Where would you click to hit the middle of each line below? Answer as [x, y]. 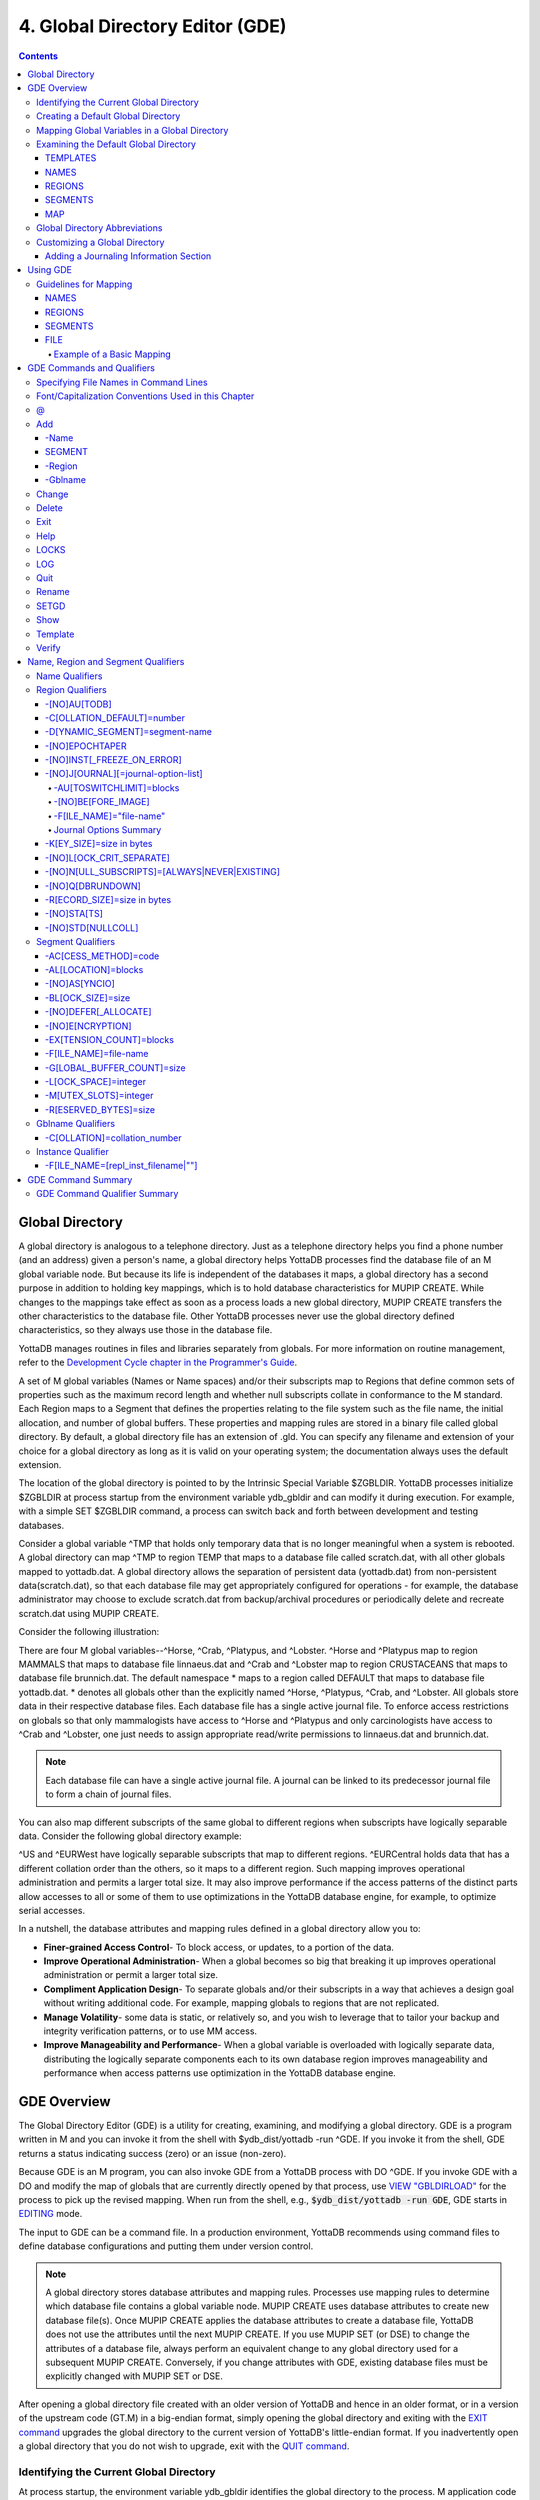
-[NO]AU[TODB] [78, 704]
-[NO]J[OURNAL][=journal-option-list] [124, 774]
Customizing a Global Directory [100, 242]
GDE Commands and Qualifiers [91, 368]
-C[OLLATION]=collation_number [113, 1137]
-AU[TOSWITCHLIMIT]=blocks [116, 787]
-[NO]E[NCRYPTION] [88, 1026]
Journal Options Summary [107, 830]
